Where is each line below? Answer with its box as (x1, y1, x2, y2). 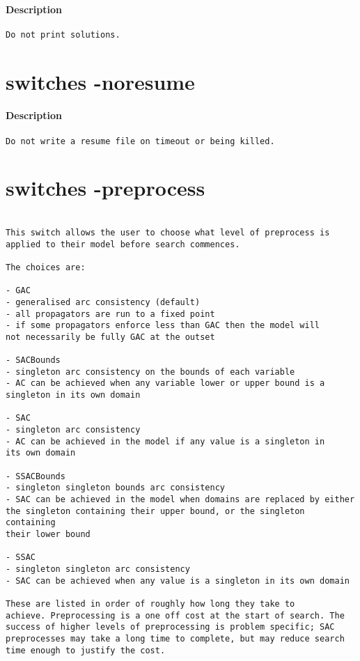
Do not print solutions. (6, 29, 120, 40)
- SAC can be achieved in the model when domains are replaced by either (6, 495, 355, 504)
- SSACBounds (6, 471, 65, 481)
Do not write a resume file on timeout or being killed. (6, 136, 275, 146)
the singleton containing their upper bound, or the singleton (6, 506, 305, 516)
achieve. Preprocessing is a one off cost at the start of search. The (6, 610, 345, 621)
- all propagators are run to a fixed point (6, 309, 215, 319)
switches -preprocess (6, 173, 205, 202)
